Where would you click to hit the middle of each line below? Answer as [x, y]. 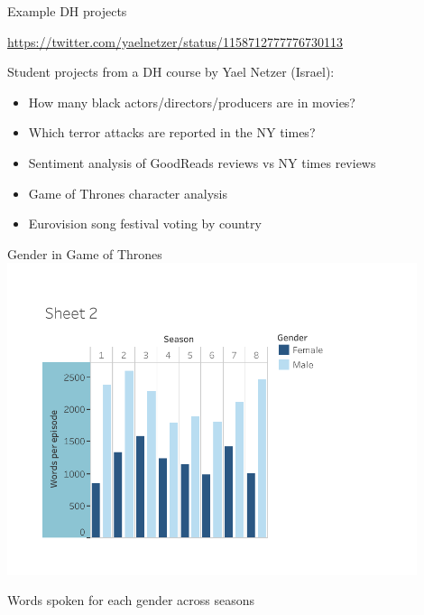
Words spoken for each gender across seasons [131, 600]
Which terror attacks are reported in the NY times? [172, 132]
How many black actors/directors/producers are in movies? [192, 102]
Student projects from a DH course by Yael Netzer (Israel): [171, 72]
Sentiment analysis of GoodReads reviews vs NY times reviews [202, 162]
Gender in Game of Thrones [85, 253]
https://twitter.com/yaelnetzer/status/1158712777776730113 [175, 41]
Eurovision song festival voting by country [145, 224]
